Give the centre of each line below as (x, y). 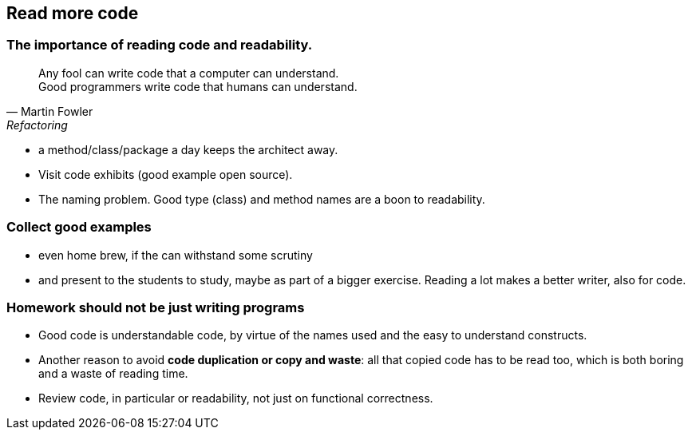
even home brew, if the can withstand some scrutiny (176, 255)
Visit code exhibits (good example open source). (166, 174)
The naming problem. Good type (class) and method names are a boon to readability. (262, 199)
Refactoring (37, 125)
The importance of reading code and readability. (160, 45)
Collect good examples (79, 227)
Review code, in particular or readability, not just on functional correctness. (236, 398)
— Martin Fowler (50, 111)
